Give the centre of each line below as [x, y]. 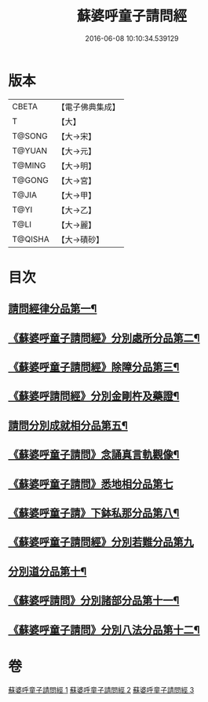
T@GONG [30, 180]
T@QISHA [31, 239]
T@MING [29, 165]
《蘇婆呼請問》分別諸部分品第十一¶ [94, 601]
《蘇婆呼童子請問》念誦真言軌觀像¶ [94, 455]
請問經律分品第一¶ [53, 309]
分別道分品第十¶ [47, 571]
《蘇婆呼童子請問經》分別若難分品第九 [101, 542]
